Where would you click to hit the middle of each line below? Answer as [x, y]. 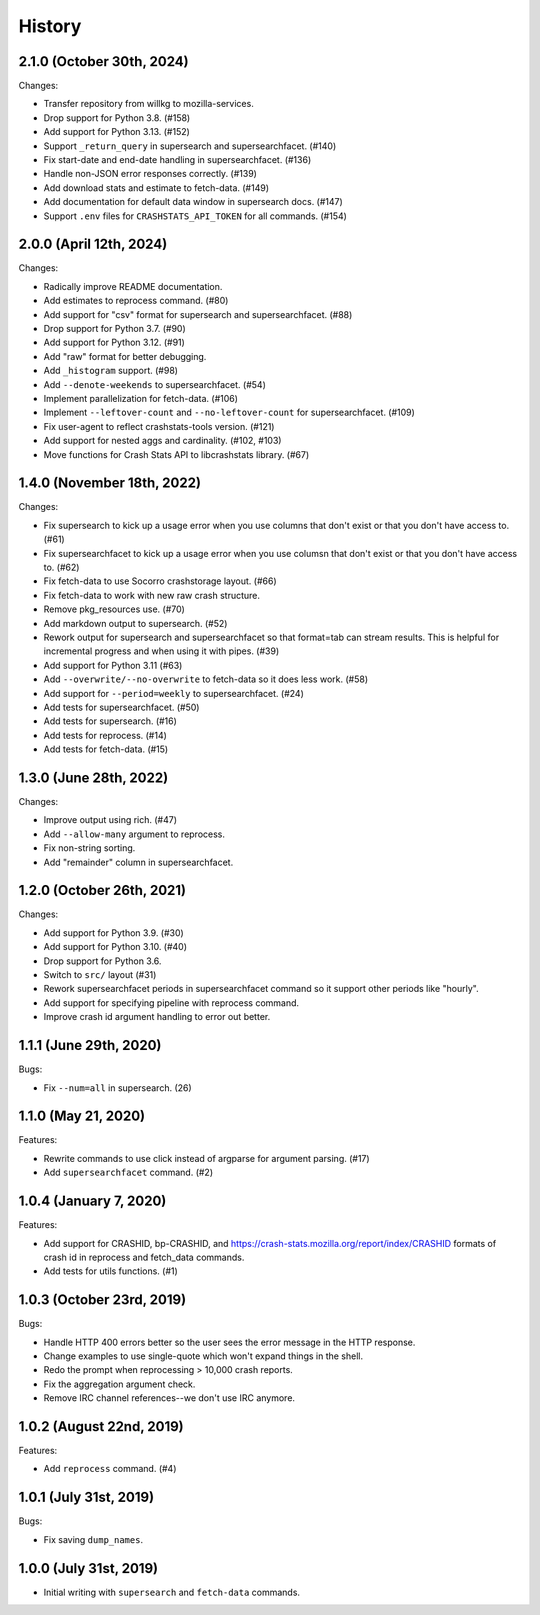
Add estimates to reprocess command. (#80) [136, 301]
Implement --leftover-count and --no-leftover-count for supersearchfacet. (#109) [229, 412]
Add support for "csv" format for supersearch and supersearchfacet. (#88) [198, 314]
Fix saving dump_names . [93, 1539]
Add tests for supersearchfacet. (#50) [121, 707]
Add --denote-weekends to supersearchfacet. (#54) [155, 384]
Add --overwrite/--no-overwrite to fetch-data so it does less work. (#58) [206, 679]
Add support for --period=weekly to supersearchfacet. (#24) [174, 693]
